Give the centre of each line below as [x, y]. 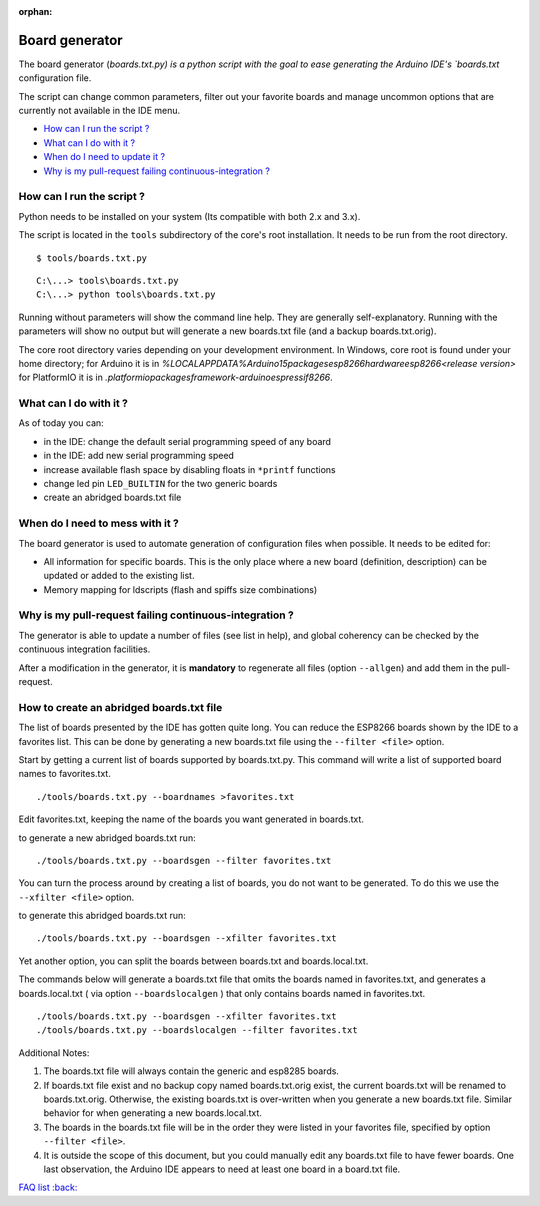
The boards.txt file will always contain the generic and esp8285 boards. [191, 1071]
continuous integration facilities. [84, 649]
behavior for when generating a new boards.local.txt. [152, 1113]
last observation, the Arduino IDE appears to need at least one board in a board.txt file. [222, 1169]
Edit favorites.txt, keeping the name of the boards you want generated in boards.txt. [191, 819]
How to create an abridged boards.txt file [120, 707]
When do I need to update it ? [104, 157]
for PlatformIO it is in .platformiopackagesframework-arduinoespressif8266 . [176, 377]
